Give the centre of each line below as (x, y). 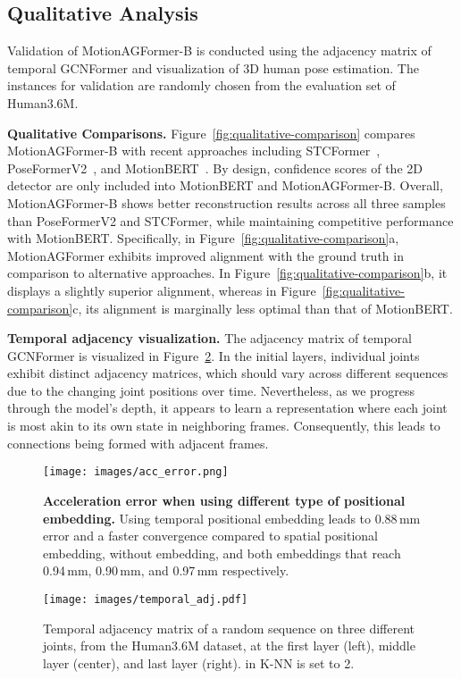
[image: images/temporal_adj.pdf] (146, 599)
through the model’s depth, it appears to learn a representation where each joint (227, 408)
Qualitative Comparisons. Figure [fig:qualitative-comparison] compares (211, 133)
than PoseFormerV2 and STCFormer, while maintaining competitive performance (230, 220)
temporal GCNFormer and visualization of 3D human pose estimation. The (213, 67)
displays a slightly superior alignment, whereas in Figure (162, 290)
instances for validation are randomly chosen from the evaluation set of (201, 85)
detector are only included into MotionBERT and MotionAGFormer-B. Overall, (225, 185)
